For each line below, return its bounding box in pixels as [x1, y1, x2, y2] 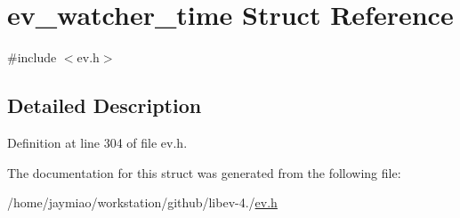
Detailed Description [7, 92, 202, 119]
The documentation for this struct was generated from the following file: [7, 163, 401, 182]
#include [7, 48, 57, 67]
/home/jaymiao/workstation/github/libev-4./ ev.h [7, 193, 278, 212]
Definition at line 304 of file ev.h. [7, 133, 188, 151]
